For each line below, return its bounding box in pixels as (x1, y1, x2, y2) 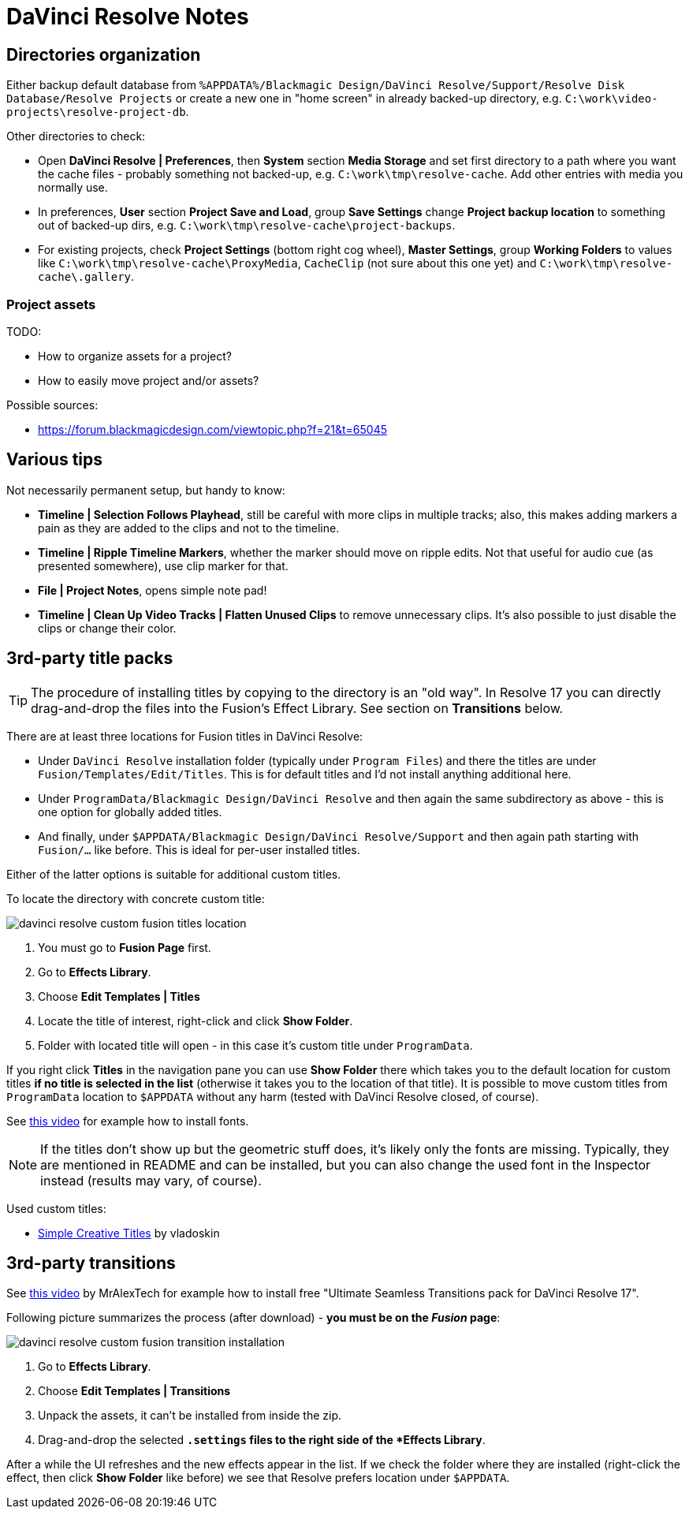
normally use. (38, 181, 108, 195)
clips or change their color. (38, 621, 177, 635)
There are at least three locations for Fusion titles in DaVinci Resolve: (6, 729, 363, 743)
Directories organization (6, 44, 201, 65)
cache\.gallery (38, 271, 132, 284)
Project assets (6, 296, 96, 312)
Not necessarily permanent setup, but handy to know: (6, 483, 285, 497)
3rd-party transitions (6, 1253, 176, 1274)
